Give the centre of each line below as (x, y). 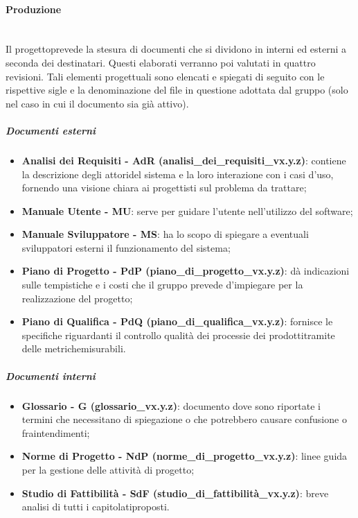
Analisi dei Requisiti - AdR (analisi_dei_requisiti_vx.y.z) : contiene (184, 160)
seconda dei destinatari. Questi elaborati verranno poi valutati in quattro (161, 62)
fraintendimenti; (56, 432)
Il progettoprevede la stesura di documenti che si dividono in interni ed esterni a (176, 49)
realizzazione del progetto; (77, 298)
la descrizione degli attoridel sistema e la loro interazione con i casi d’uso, (178, 174)
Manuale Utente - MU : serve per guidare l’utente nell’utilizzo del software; (187, 210)
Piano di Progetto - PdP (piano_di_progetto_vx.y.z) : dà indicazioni (186, 271)
